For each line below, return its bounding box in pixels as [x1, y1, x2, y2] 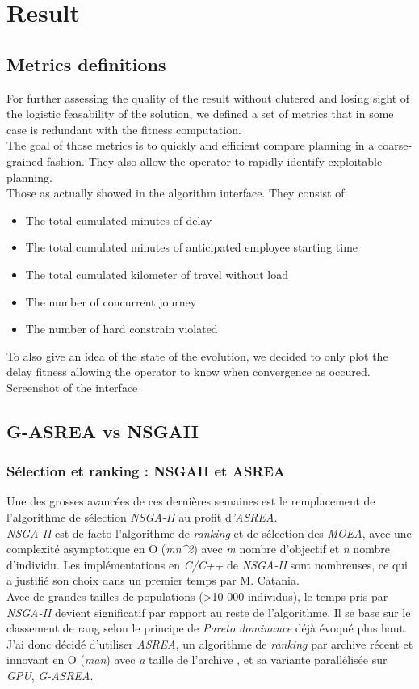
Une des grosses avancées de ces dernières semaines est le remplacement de [6, 492, 375, 509]
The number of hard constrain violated [25, 320, 218, 337]
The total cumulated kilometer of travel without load [25, 265, 288, 282]
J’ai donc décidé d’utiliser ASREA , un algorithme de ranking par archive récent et [6, 635, 413, 652]
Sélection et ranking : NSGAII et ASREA [6, 461, 286, 481]
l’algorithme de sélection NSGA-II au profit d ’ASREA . [6, 509, 278, 526]
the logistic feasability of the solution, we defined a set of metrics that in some [6, 105, 394, 122]
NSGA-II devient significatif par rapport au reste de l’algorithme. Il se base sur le [6, 603, 411, 620]
